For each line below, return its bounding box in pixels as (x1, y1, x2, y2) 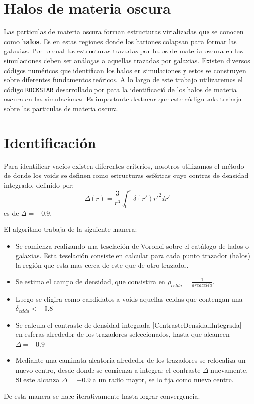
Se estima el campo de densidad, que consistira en (15, 276, 165, 286)
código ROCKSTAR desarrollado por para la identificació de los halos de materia (4, 84, 237, 94)
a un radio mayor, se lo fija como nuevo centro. (92, 374, 234, 384)
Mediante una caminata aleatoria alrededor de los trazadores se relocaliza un (15, 355, 246, 365)
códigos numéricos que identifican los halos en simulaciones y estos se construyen (4, 65, 246, 75)
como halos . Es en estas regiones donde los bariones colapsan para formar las (4, 36, 237, 46)
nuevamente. (210, 365, 248, 375)
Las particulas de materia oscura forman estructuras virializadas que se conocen (4, 26, 244, 37)
